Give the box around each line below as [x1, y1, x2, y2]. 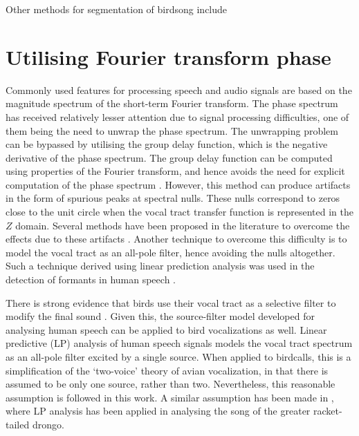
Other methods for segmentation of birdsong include [6, 2, 228, 16]
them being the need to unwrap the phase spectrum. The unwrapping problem [6, 123, 338, 138]
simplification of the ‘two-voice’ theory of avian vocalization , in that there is [6, 363, 329, 377]
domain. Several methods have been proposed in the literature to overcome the [15, 218, 350, 232]
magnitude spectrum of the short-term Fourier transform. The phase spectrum [6, 96, 338, 111]
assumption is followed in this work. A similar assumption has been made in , [6, 390, 334, 404]
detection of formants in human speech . [6, 272, 176, 287]
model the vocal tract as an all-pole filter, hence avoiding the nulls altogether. [6, 245, 335, 259]
